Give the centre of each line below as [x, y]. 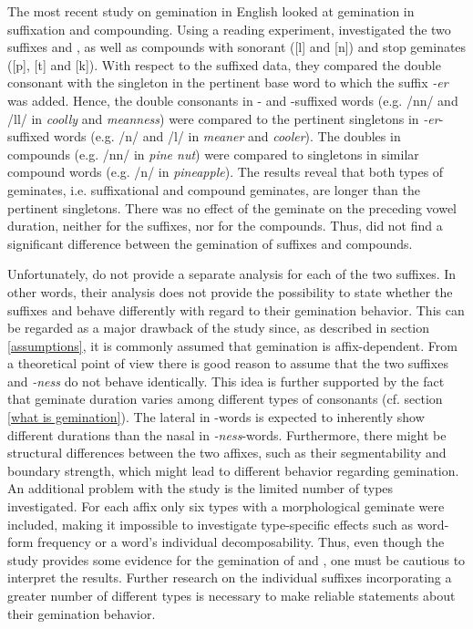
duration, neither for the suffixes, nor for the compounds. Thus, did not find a [225, 226]
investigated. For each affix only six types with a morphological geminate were [226, 506]
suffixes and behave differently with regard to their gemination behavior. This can [236, 309]
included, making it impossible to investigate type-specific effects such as [210, 524]
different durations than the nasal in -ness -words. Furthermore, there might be [227, 434]
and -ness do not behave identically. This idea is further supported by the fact [226, 381]
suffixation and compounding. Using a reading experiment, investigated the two [229, 29]
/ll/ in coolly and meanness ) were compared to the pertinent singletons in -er [223, 118]
